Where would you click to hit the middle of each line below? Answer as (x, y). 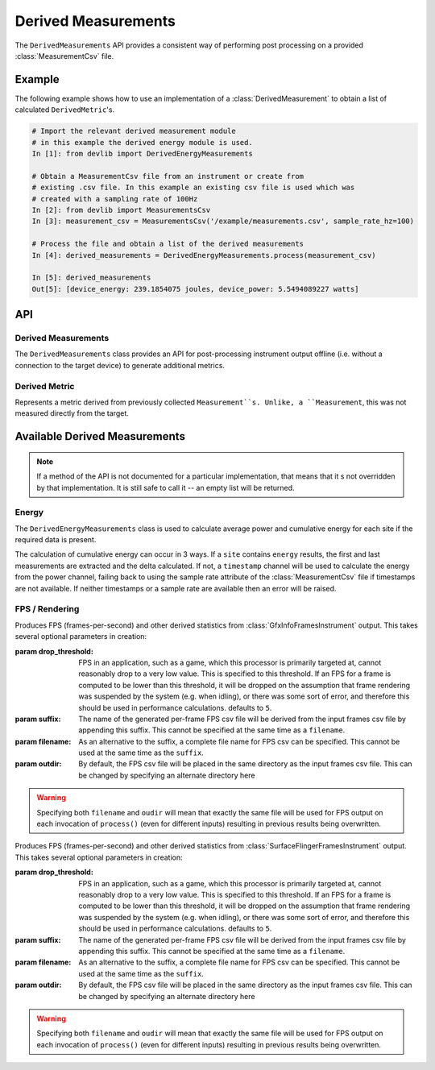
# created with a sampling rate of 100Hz (115, 199)
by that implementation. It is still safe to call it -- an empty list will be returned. (166, 487)
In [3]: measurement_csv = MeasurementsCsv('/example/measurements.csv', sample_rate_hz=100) (223, 221)
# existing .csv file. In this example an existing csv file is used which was (193, 188)
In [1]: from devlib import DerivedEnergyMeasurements (142, 153)
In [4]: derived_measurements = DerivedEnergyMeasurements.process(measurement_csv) (204, 255)
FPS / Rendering (47, 609)
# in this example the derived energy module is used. (142, 142)
